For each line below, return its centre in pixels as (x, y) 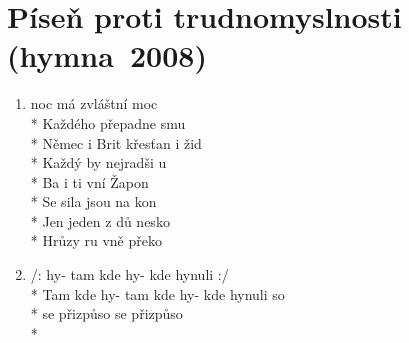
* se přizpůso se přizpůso (106, 313)
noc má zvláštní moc (94, 103)
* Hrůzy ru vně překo (96, 240)
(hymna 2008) (107, 55)
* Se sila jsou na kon (93, 201)
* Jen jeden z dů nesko (100, 220)
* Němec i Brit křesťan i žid (116, 142)
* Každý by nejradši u (98, 162)
